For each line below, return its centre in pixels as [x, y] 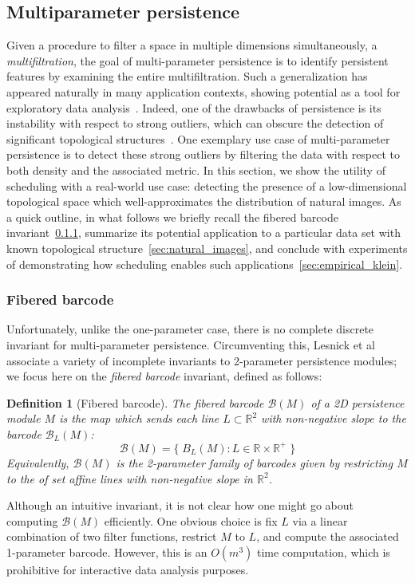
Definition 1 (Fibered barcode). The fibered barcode [135, 402]
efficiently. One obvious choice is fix [191, 520]
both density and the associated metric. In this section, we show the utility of [196, 169]
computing [32, 520]
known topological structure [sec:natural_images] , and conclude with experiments [207, 248]
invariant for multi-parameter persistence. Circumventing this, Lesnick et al [191, 344]
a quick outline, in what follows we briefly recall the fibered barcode [172, 217]
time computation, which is [323, 551]
